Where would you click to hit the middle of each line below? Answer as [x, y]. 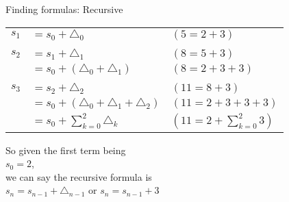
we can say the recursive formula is [79, 176]
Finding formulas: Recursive [64, 9]
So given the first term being [66, 150]
